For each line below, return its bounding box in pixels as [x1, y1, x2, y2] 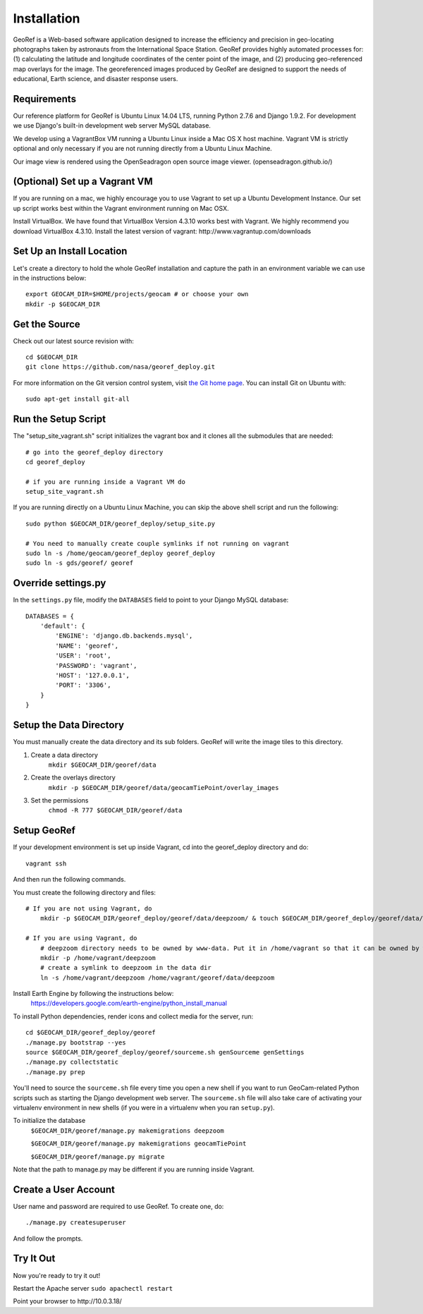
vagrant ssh [25, 859, 67, 868]
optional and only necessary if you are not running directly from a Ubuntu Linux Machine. [13, 145, 273, 153]
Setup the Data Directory [13, 719, 125, 731]
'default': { [39, 622, 85, 631]
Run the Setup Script [13, 413, 106, 425]
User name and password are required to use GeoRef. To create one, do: [13, 1202, 224, 1210]
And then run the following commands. [13, 875, 126, 884]
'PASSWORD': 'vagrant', [55, 662, 137, 669]
